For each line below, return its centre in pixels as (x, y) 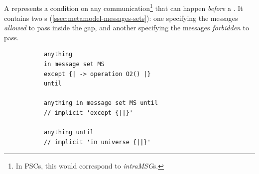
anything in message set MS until (101, 103)
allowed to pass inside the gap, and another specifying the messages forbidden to (127, 28)
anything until (69, 132)
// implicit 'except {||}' (88, 113)
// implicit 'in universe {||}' (97, 142)
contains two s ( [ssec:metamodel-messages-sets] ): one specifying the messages (121, 18)
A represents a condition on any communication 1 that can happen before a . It (124, 7)
